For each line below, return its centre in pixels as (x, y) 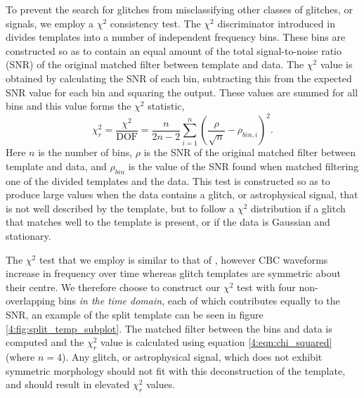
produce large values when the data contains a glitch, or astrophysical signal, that (182, 194)
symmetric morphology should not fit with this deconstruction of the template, (176, 370)
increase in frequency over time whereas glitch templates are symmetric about (173, 273)
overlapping (31, 301)
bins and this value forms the (69, 106)
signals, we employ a (50, 23)
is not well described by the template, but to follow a (120, 208)
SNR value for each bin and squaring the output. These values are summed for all (182, 92)
